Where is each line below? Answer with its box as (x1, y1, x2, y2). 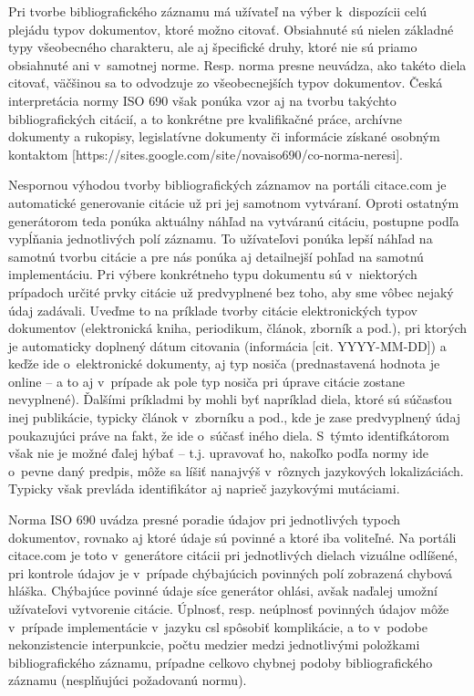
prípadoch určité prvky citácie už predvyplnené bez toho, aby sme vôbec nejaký (8, 282, 454, 301)
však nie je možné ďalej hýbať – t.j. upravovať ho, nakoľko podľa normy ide (8, 443, 429, 462)
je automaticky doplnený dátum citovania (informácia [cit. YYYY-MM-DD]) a (8, 336, 447, 355)
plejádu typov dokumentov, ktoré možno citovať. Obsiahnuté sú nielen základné (8, 19, 454, 38)
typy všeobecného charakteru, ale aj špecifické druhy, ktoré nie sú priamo (8, 37, 417, 57)
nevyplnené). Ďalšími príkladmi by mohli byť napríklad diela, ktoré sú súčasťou (8, 390, 452, 409)
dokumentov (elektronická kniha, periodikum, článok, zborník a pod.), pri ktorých (8, 318, 468, 338)
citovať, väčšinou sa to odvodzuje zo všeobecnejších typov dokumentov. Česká (8, 73, 443, 92)
